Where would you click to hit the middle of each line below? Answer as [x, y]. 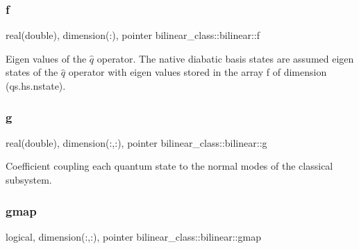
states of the [32, 72]
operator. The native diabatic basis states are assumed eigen [225, 58]
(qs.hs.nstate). [36, 86]
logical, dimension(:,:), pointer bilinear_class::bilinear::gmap [133, 236]
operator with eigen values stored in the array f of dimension [198, 72]
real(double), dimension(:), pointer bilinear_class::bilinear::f [133, 35]
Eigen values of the [46, 58]
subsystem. [29, 179]
